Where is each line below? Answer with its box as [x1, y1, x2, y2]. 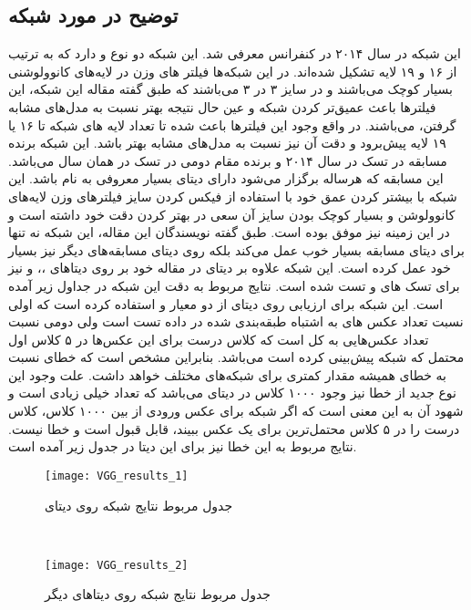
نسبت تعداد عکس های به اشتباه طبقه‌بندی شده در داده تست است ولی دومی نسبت [8, 312, 464, 331]
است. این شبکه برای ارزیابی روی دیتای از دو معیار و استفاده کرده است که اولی [8, 294, 444, 313]
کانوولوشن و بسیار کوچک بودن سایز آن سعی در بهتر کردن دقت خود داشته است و [8, 204, 456, 223]
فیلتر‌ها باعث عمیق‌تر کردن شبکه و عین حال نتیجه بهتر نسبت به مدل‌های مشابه [8, 97, 436, 116]
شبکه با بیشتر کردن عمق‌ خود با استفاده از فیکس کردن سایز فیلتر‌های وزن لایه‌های [8, 186, 457, 205]
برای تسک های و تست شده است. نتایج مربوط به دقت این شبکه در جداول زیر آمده [8, 275, 460, 295]
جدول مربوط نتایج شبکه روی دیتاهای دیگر [45, 584, 271, 604]
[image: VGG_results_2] [45, 558, 189, 572]
